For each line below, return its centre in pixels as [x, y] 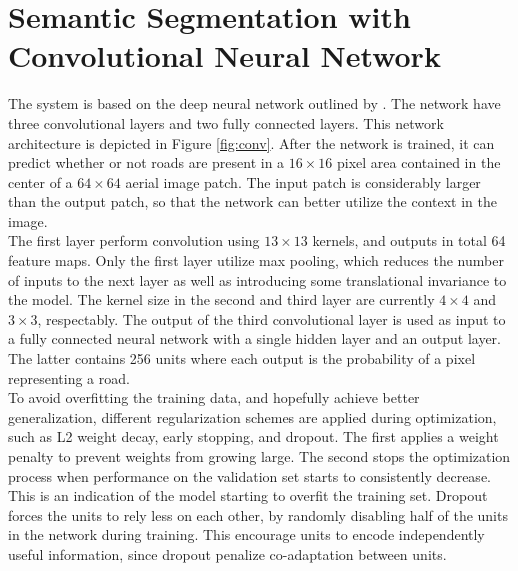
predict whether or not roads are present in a [146, 162]
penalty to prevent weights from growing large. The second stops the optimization [259, 456]
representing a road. [69, 377]
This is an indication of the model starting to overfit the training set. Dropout [248, 495]
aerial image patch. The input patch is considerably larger [303, 181]
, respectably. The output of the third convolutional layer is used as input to [271, 318]
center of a [40, 181]
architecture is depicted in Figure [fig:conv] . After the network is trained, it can [251, 142]
